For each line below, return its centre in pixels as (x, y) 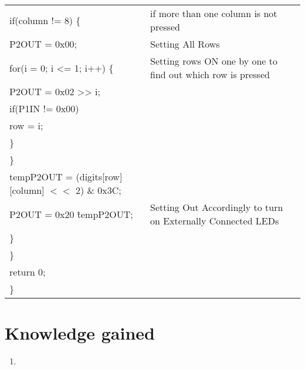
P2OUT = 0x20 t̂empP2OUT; (71, 214)
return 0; (28, 272)
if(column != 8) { (45, 20)
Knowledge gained (80, 333)
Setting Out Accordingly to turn (217, 207)
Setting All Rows (185, 44)
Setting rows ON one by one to (214, 61)
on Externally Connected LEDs (215, 221)
